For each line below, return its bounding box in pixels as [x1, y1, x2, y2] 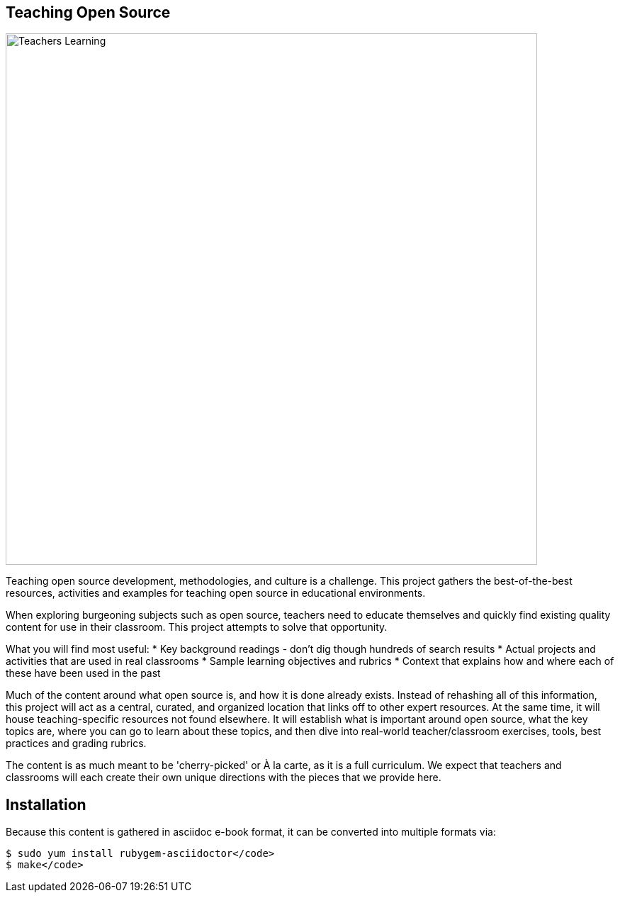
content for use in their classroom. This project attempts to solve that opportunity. [6, 621, 388, 634]
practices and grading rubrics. [6, 737, 147, 750]
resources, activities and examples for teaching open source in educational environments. [6, 587, 426, 600]
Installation [6, 795, 86, 814]
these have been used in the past [6, 667, 161, 680]
